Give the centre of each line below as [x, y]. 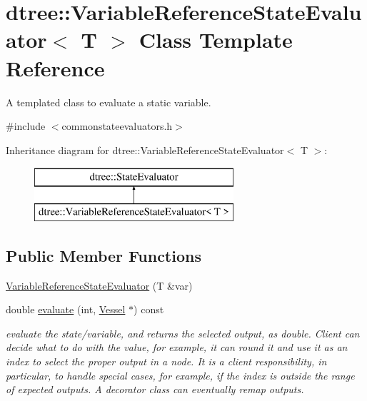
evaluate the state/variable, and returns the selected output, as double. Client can [183, 333]
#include [26, 126]
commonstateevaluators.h [117, 126]
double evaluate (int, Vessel [66, 309]
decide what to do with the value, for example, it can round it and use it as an [177, 347]
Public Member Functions [104, 255]
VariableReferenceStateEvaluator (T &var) [99, 285]
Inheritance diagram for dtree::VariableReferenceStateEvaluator [145, 149]
